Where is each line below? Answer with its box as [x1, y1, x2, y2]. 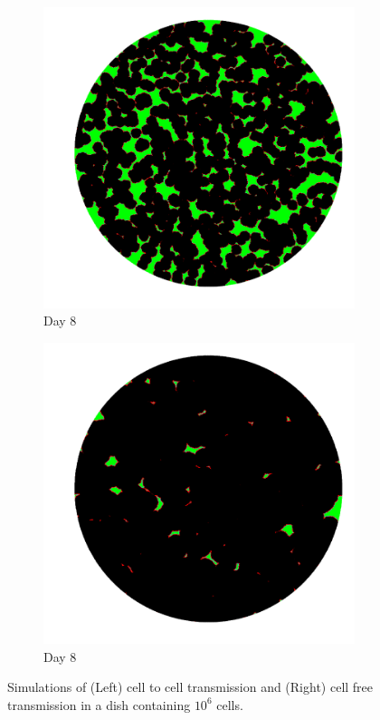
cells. [216, 695, 243, 714]
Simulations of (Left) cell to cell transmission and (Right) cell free [7, 677, 374, 696]
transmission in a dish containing [7, 695, 191, 714]
